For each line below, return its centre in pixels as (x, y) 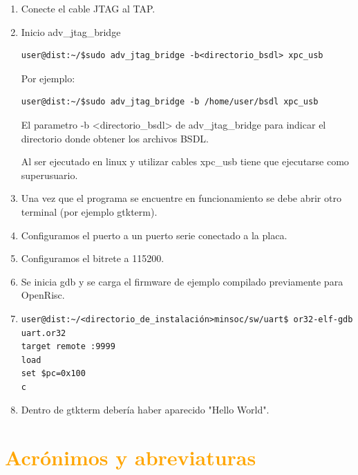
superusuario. (49, 175)
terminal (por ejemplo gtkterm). (89, 211)
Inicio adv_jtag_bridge (71, 31)
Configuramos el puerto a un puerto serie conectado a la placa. (154, 235)
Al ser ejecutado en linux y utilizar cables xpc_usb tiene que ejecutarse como (185, 161)
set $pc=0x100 (53, 374)
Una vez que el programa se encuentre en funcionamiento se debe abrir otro (181, 198)
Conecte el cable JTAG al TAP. (88, 8)
